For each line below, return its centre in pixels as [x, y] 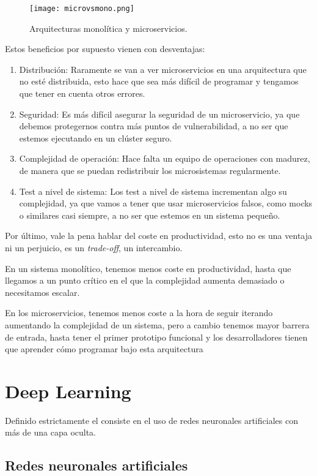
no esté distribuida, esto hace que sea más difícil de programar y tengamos [159, 81]
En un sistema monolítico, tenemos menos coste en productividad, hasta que [148, 268]
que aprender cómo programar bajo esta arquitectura [104, 349]
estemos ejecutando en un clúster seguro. [96, 138]
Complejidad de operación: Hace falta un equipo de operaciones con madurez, [165, 158]
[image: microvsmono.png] [82, 9]
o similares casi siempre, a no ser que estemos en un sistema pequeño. [150, 215]
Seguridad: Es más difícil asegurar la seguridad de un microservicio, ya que [159, 114]
